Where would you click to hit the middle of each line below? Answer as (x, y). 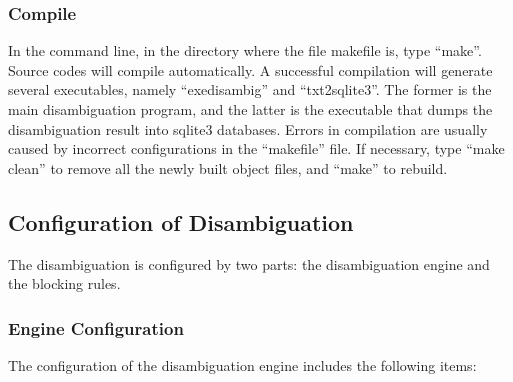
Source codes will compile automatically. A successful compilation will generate (250, 69)
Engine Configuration (96, 327)
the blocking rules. (64, 283)
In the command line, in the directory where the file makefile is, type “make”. (245, 50)
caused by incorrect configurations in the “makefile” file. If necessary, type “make (256, 148)
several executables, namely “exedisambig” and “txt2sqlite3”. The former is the (250, 89)
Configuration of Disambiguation (181, 221)
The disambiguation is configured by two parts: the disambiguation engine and (249, 263)
